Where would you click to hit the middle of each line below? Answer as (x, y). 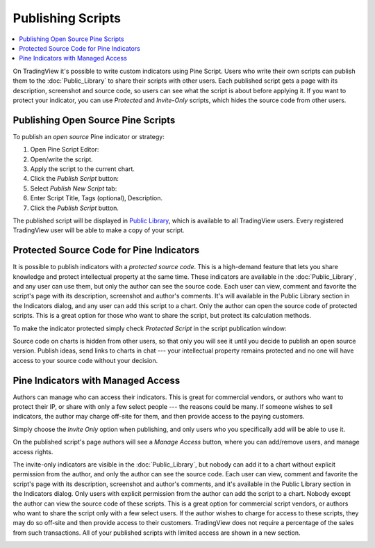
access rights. (33, 451)
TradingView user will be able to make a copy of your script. (99, 230)
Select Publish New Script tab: (74, 188)
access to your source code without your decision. (85, 360)
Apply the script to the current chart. (83, 169)
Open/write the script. (61, 159)
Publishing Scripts (67, 18)
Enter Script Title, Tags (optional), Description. (97, 198)
